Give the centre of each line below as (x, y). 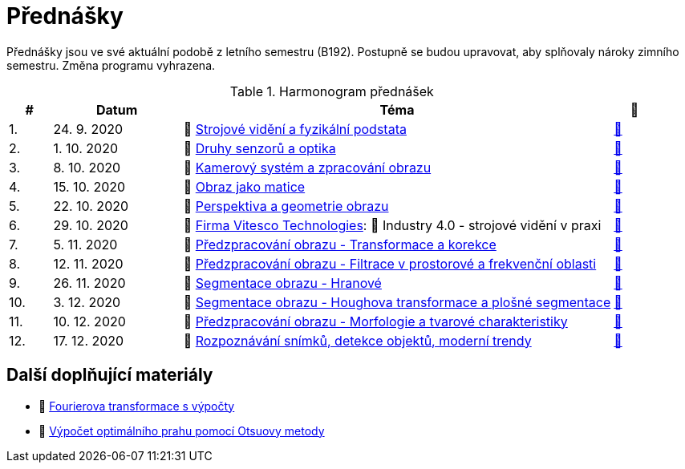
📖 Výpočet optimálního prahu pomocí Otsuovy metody (182, 431)
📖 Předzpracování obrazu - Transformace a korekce (340, 244)
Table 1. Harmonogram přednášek (332, 91)
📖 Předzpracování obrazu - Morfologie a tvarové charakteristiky (375, 321)
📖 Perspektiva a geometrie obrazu (286, 206)
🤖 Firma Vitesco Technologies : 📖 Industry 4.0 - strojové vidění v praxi (392, 225)
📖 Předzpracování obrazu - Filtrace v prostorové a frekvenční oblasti (390, 263)
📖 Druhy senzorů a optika (259, 148)
